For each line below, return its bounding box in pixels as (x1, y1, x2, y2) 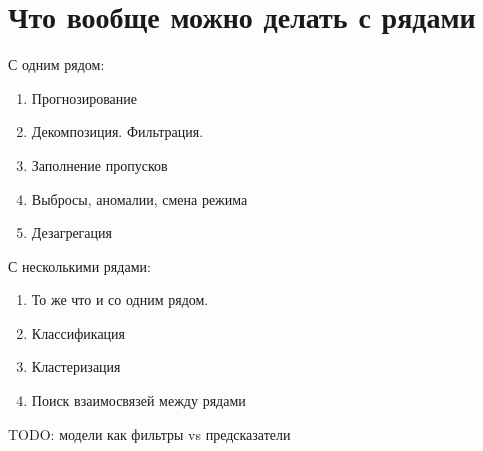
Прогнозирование (31, 87, 138, 108)
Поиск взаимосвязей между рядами (31, 390, 246, 411)
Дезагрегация (31, 222, 112, 243)
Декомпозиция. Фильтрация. (31, 121, 204, 142)
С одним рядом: (8, 54, 105, 75)
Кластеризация (31, 356, 121, 377)
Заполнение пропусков (31, 154, 168, 175)
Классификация (31, 322, 126, 343)
